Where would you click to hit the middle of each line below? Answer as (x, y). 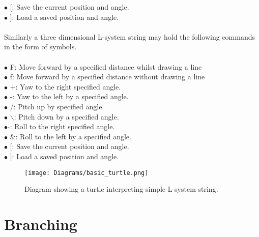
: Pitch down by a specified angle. (66, 116)
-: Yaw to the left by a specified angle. (69, 96)
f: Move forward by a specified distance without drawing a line (107, 77)
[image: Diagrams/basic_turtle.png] (87, 173)
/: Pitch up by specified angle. (57, 106)
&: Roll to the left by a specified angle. (70, 136)
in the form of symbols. (40, 47)
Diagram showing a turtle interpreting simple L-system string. (121, 189)
